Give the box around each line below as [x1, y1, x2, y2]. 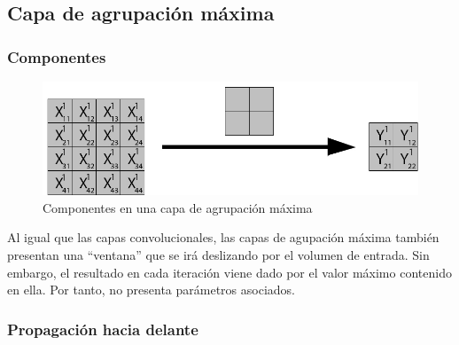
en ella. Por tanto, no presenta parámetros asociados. [7, 280, 295, 299]
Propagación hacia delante [7, 318, 198, 340]
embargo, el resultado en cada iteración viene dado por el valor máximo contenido [7, 263, 452, 281]
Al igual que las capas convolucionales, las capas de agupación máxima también [7, 228, 440, 247]
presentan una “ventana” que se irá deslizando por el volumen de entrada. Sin [7, 245, 430, 263]
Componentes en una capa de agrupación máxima [43, 198, 313, 216]
